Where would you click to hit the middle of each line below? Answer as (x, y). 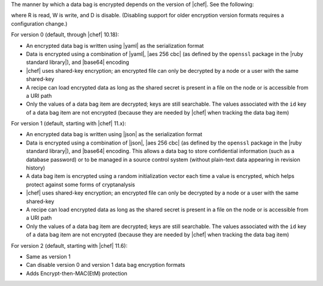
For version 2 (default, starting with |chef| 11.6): (69, 245)
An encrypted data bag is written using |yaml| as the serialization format (115, 45)
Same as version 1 (48, 256)
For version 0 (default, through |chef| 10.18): (65, 35)
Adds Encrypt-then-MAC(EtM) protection (77, 273)
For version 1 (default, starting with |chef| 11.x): (69, 124)
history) (36, 168)
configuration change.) (39, 23)
